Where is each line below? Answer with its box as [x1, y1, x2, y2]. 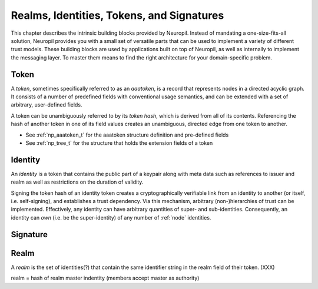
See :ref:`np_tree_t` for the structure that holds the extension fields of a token [25, 139, 213, 147]
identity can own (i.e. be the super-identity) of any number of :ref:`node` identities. [11, 214, 211, 221]
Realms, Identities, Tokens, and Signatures [11, 9, 224, 22]
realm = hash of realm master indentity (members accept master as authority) [11, 274, 200, 282]
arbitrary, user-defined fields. [11, 101, 82, 108]
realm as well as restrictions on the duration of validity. [11, 178, 144, 185]
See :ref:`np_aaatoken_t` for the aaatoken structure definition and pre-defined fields [25, 131, 229, 138]
